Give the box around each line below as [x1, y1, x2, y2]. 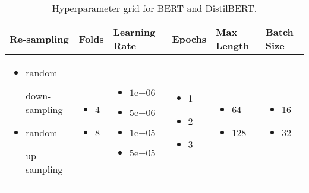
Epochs [172, 31, 207, 46]
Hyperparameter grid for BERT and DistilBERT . [52, 1, 257, 15]
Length [216, 38, 250, 52]
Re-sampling [10, 31, 69, 46]
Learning [113, 25, 156, 38]
